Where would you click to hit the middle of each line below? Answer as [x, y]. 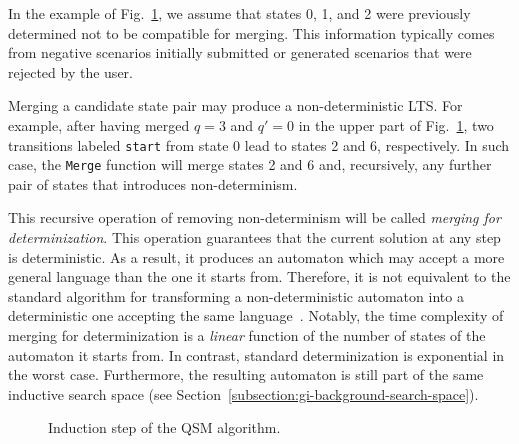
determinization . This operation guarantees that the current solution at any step [254, 237]
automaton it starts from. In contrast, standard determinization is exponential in [256, 354]
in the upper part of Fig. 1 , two [396, 124]
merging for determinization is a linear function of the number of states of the [247, 335]
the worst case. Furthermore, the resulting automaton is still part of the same [246, 374]
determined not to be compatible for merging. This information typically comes [251, 32]
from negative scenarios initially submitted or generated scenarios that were [240, 52]
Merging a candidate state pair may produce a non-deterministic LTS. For [235, 105]
